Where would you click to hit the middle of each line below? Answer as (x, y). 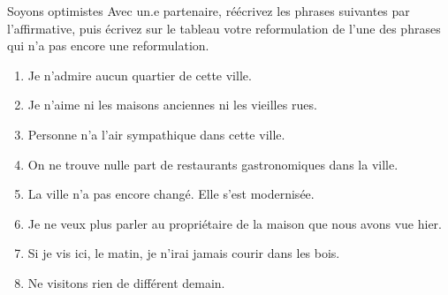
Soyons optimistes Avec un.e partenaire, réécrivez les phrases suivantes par (209, 11)
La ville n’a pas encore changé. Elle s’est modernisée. (171, 194)
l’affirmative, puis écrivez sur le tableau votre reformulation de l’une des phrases (224, 28)
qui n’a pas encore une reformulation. (108, 45)
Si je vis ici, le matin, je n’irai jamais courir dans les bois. (184, 253)
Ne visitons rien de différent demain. (126, 282)
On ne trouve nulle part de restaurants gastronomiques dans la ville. (213, 164)
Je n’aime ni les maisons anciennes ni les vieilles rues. (172, 105)
